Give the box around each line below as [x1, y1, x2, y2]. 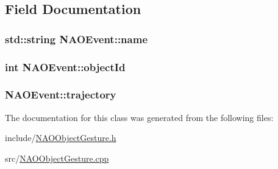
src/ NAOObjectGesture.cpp [5, 151, 109, 164]
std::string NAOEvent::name [5, 31, 148, 46]
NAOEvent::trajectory [5, 87, 116, 102]
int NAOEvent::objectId [5, 59, 126, 74]
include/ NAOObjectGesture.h [5, 131, 116, 144]
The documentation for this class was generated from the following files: [5, 111, 274, 123]
